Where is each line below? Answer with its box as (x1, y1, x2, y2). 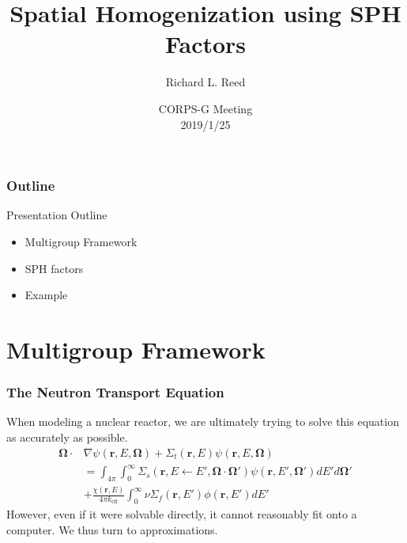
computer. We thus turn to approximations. (6, 521, 218, 537)
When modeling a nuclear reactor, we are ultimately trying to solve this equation (6, 413, 399, 430)
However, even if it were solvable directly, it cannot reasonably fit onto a (6, 506, 357, 522)
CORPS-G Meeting (158, 100, 253, 116)
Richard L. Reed (165, 74, 246, 90)
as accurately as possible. (6, 428, 128, 445)
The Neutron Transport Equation (6, 382, 224, 402)
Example (24, 287, 68, 303)
